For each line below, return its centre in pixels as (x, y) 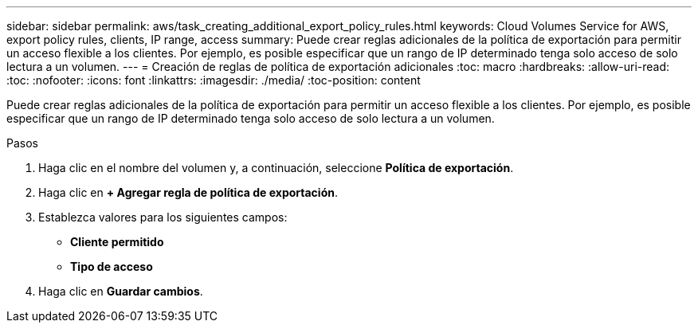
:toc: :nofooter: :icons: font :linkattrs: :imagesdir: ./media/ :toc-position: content (214, 80)
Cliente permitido (117, 242)
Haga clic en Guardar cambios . (121, 291)
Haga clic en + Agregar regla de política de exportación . (188, 192)
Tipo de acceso (112, 266)
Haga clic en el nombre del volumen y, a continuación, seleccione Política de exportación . (276, 168)
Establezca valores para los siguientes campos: (163, 217)
